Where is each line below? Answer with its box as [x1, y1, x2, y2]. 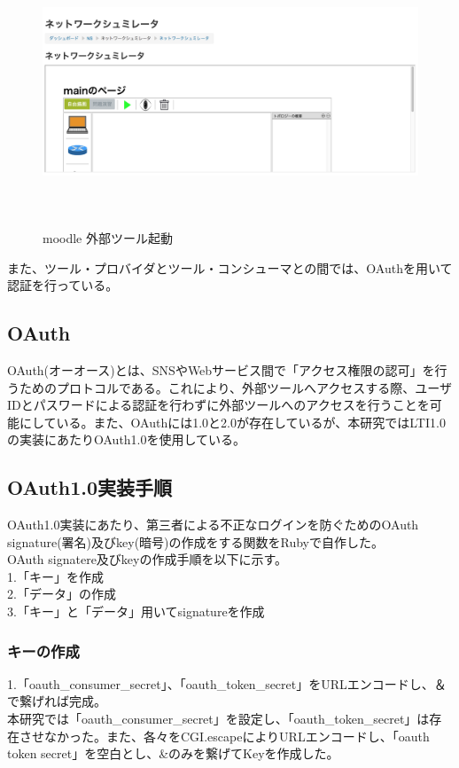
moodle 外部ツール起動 [43, 228, 173, 247]
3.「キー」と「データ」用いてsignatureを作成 [7, 602, 265, 621]
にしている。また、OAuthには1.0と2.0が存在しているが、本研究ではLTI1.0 [19, 412, 446, 431]
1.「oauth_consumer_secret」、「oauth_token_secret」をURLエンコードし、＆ [7, 674, 447, 693]
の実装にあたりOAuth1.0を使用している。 [7, 430, 246, 449]
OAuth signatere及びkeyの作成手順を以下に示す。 [7, 550, 288, 568]
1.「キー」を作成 [7, 567, 104, 585]
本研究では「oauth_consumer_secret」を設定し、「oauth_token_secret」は [7, 709, 430, 728]
